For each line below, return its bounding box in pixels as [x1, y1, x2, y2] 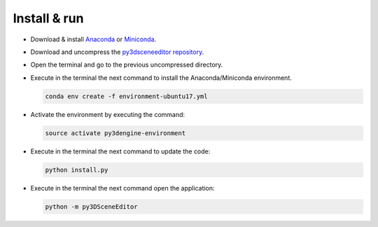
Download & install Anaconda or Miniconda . [30, 35, 157, 43]
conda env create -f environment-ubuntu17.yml [45, 92, 208, 100]
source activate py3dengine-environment [45, 129, 185, 137]
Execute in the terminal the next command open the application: [30, 184, 215, 192]
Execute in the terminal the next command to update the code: [30, 147, 211, 156]
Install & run [13, 11, 84, 26]
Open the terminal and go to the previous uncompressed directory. [30, 60, 223, 69]
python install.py [45, 165, 108, 174]
